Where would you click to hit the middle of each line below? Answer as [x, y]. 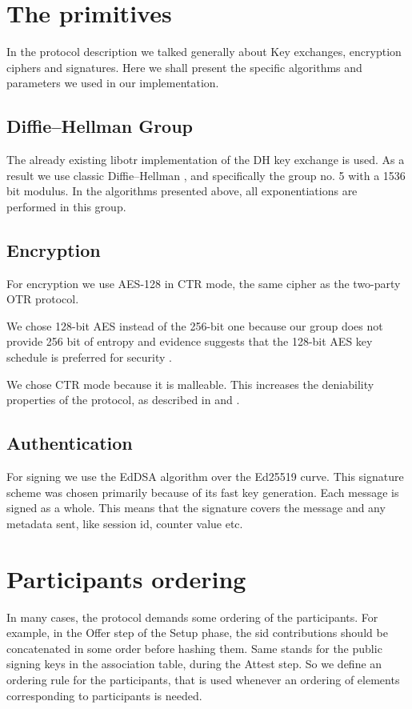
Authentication [70, 443]
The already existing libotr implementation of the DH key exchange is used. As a [206, 160]
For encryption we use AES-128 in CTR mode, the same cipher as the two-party [204, 283]
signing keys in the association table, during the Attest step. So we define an [194, 664]
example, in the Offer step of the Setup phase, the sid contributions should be [197, 633]
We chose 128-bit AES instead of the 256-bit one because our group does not [195, 325]
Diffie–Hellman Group [100, 126]
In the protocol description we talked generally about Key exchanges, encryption [204, 52]
